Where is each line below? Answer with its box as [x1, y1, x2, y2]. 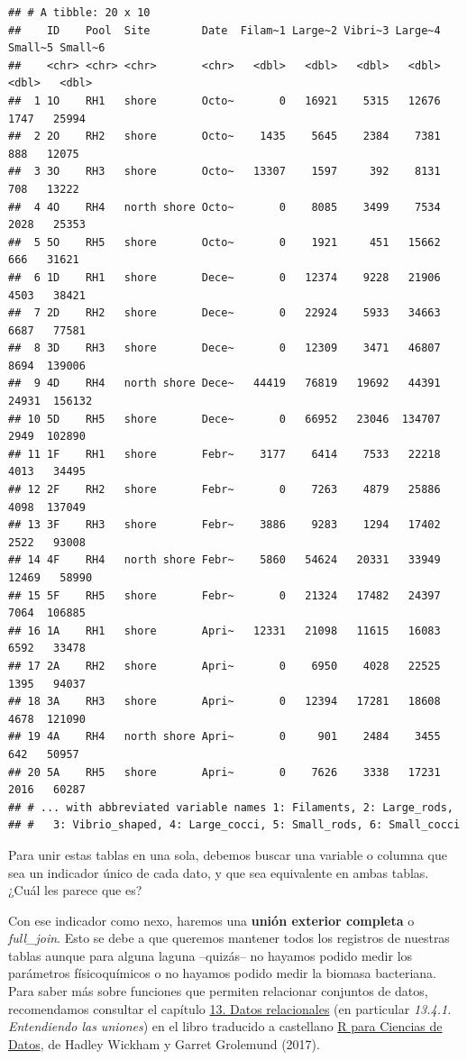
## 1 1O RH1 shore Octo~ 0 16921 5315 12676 [8, 94, 441, 107]
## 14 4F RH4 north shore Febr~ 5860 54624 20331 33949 [8, 553, 441, 567]
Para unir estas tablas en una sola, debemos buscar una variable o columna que [8, 845, 447, 864]
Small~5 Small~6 [8, 41, 105, 55]
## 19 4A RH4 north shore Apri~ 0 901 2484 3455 [8, 730, 441, 744]
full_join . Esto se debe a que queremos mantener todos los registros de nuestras [8, 928, 450, 947]
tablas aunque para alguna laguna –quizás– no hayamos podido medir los [8, 946, 413, 964]
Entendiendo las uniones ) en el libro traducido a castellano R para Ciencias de [8, 1017, 443, 1036]
